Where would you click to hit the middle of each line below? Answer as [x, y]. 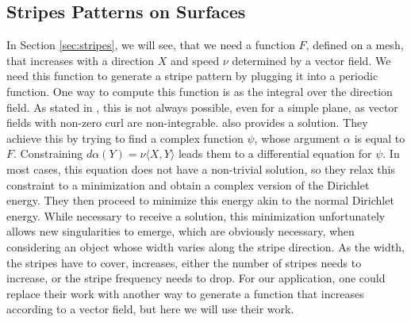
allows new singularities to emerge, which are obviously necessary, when [181, 231]
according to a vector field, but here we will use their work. [150, 309]
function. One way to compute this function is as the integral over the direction [200, 91]
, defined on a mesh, [355, 45]
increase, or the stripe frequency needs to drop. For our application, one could [196, 278]
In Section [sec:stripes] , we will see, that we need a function [151, 45]
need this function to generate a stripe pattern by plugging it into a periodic [192, 76]
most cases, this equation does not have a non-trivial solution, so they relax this [201, 169]
